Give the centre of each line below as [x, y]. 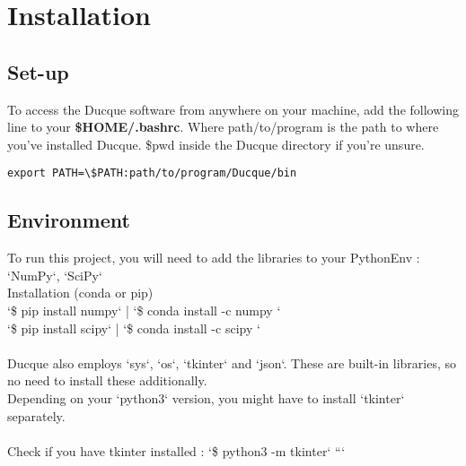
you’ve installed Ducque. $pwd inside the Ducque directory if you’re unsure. [216, 144]
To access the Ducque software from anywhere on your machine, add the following [233, 109]
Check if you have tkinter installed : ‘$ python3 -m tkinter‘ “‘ [176, 450]
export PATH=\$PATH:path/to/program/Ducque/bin [152, 173]
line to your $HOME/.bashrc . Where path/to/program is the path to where [223, 127]
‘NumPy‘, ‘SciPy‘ [55, 275]
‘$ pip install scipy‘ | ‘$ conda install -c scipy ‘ [134, 328]
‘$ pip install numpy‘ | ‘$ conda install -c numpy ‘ [144, 310]
